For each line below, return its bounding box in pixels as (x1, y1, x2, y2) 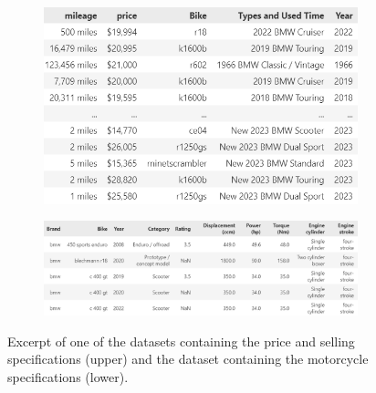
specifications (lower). (7, 367, 129, 387)
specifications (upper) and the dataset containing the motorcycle (7, 349, 369, 368)
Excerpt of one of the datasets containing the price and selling (7, 331, 355, 350)
